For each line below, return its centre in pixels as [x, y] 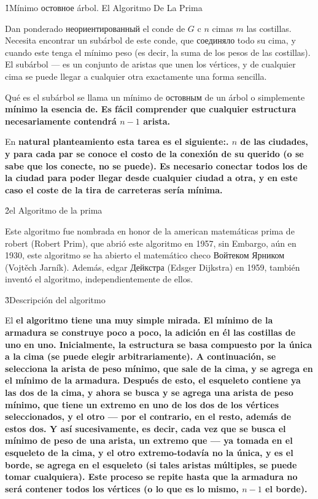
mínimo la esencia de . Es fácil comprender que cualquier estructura [151, 109]
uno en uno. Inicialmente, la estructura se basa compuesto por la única [159, 344]
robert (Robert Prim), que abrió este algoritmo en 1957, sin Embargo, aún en [151, 243]
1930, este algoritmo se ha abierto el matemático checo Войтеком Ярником [145, 255]
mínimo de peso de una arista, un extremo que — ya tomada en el [149, 440]
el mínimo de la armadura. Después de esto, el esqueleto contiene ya [153, 380]
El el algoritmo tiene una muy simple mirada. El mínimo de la [139, 320]
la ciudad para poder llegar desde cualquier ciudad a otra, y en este [151, 178]
